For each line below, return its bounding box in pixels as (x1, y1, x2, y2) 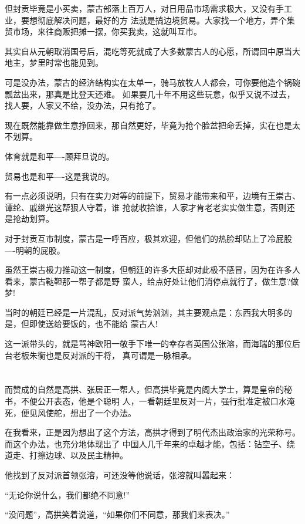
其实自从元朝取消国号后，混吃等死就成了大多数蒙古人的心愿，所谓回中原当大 (5, 45, 300, 57)
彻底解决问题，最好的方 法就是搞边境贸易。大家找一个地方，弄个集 (37, 13, 295, 26)
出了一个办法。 (78, 406, 136, 418)
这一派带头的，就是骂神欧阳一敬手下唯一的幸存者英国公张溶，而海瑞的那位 (5, 337, 292, 350)
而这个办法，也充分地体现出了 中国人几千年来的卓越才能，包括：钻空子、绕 (5, 437, 295, 449)
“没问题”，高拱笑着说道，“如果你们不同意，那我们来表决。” (5, 508, 230, 520)
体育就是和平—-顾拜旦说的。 (5, 150, 114, 162)
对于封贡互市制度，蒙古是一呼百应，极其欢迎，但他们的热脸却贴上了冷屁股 (5, 232, 292, 244)
